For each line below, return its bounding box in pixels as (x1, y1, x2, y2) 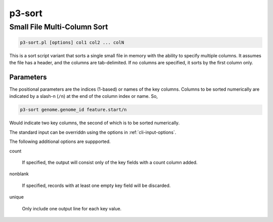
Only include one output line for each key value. (22, 205, 122, 211)
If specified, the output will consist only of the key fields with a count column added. (22, 160, 198, 165)
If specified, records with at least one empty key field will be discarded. (22, 182, 171, 189)
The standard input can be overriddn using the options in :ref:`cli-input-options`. (9, 129, 176, 135)
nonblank (9, 171, 29, 177)
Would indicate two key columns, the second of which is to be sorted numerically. (9, 120, 180, 126)
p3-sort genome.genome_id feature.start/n (20, 107, 127, 113)
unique (9, 194, 24, 200)
